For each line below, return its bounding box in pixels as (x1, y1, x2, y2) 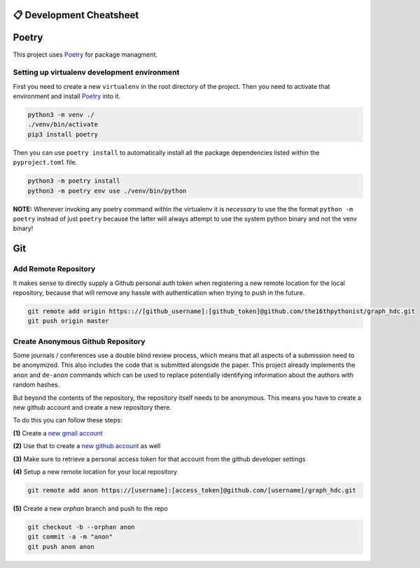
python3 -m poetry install (27, 177, 120, 185)
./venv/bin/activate (27, 120, 98, 129)
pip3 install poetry (27, 130, 98, 138)
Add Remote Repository (13, 264, 96, 274)
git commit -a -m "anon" (27, 533, 113, 541)
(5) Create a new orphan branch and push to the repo (13, 504, 168, 513)
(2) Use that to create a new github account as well (13, 442, 161, 450)
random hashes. (13, 380, 59, 389)
